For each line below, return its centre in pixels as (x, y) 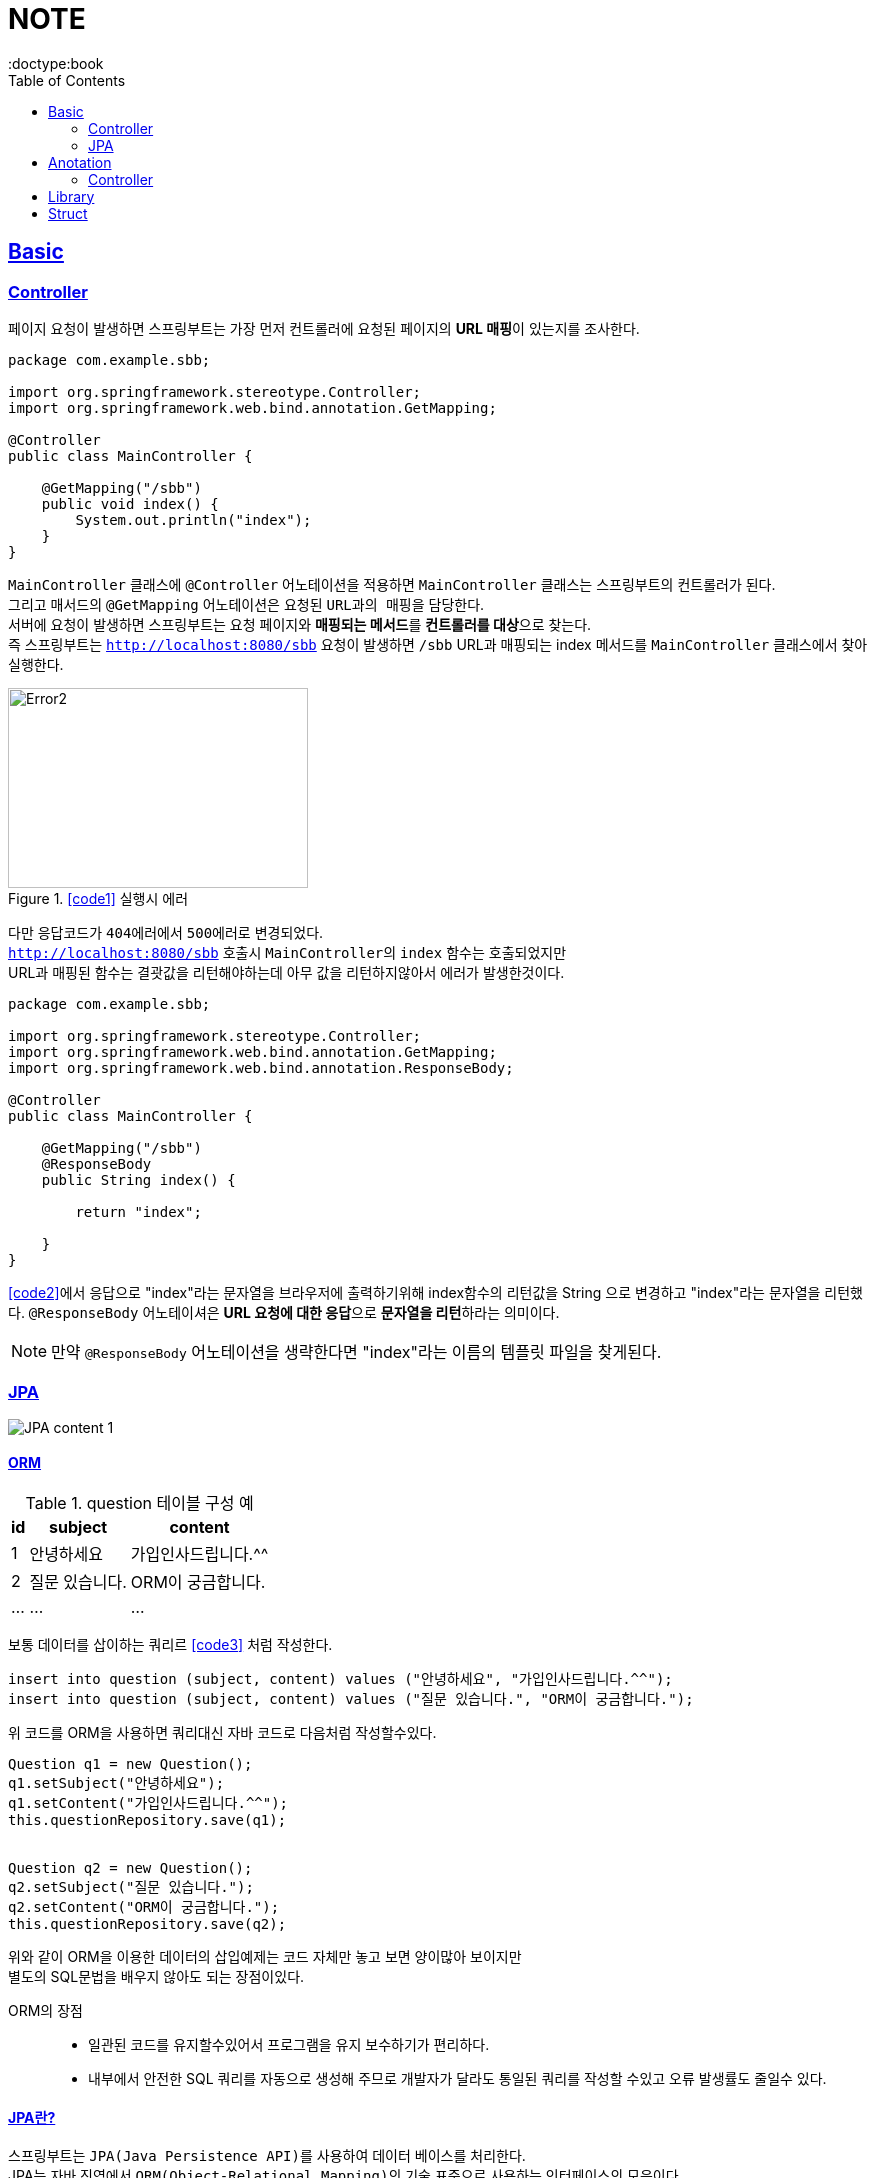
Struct (68, 213)
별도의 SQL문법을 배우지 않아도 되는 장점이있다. (156, 1976)
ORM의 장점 (45, 2010)
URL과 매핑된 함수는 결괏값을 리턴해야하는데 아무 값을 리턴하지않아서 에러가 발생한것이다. (286, 972)
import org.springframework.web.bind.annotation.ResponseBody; (261, 1067)
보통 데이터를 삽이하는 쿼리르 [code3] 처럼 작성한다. (170, 1644)
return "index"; (138, 1211)
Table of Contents (67, 80)
